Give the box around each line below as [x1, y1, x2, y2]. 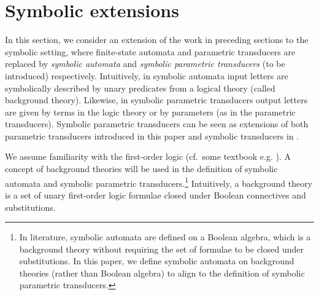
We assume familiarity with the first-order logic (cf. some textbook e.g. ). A [5, 150, 291, 163]
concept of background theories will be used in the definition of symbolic [5, 162, 278, 175]
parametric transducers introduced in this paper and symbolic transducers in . [5, 129, 299, 142]
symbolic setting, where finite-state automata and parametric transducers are [5, 45, 296, 58]
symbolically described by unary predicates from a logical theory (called [5, 81, 275, 94]
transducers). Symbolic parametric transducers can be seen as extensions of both [5, 117, 309, 130]
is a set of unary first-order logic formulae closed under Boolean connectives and [5, 188, 306, 201]
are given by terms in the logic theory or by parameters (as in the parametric [5, 105, 296, 118]
